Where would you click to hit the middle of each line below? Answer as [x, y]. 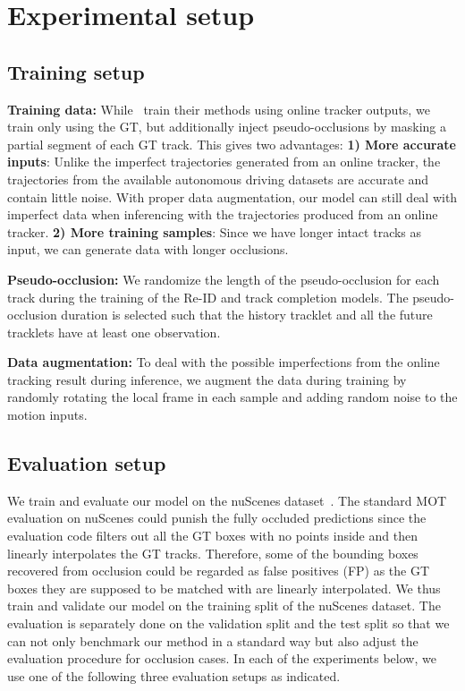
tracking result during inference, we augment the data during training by [207, 379]
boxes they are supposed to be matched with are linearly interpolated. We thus [224, 588]
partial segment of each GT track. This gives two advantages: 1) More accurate [232, 144]
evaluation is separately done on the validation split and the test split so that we [228, 623]
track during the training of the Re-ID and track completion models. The [208, 297]
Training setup [76, 71]
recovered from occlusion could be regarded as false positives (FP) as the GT [219, 571]
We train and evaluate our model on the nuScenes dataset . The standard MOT [227, 500]
